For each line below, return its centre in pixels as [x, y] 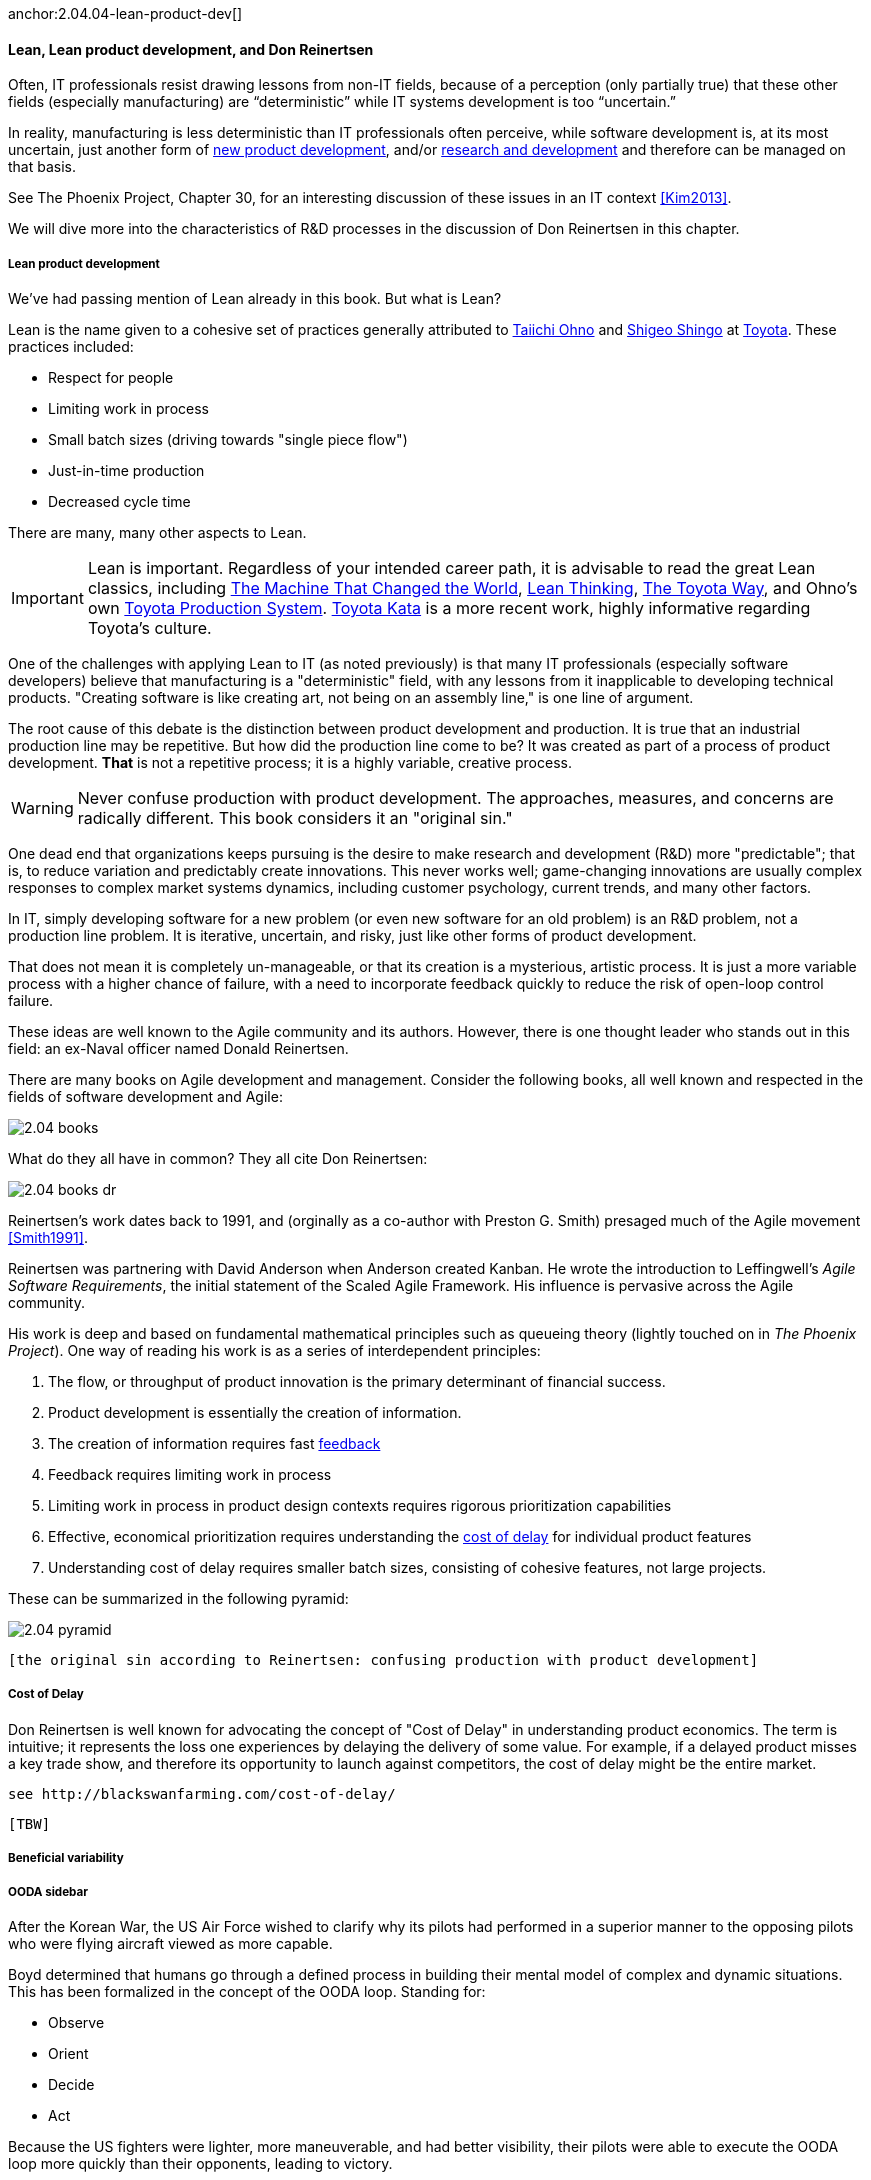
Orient [68, 2053]
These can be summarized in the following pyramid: [178, 1598]
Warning [42, 808]
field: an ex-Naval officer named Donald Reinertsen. [178, 1048]
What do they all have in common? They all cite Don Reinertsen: [218, 1158]
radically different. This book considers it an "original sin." [295, 818]
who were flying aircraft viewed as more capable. [170, 1943]
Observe [76, 2022]
